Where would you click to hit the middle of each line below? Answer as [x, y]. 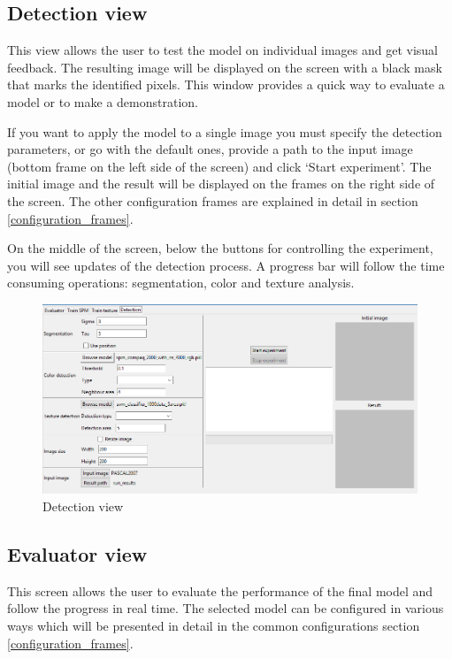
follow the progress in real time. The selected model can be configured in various [226, 608]
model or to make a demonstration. [103, 101]
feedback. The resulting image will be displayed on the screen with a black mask [225, 67]
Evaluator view [77, 553]
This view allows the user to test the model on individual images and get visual [222, 50]
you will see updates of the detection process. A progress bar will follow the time [226, 265]
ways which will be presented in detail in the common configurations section [214, 625]
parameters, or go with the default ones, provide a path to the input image [210, 149]
